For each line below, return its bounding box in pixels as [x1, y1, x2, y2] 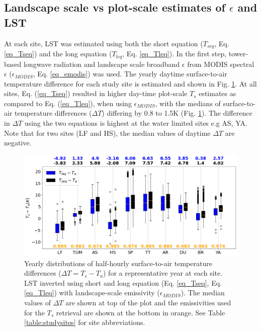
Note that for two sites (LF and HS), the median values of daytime [4, 127, 211, 138]
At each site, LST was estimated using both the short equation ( [4, 38, 203, 48]
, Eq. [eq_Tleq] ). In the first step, [122, 48, 227, 59]
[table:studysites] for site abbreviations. [24, 317, 145, 327]
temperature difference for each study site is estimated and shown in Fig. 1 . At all [4, 78, 257, 89]
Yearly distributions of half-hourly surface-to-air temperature [24, 258, 212, 268]
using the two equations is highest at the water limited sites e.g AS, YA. [24, 118, 247, 128]
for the [24, 307, 45, 317]
